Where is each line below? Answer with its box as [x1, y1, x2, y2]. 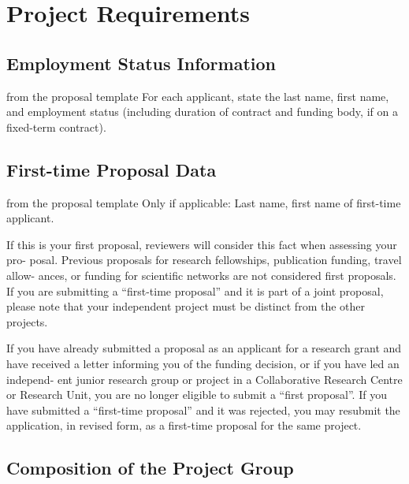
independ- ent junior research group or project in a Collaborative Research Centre [6, 370, 403, 387]
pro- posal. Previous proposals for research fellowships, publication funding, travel [6, 251, 402, 268]
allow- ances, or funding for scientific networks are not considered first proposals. [6, 266, 396, 283]
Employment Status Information [6, 50, 276, 75]
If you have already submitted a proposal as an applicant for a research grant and [6, 340, 402, 356]
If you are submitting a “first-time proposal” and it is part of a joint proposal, [6, 282, 384, 299]
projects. [6, 313, 48, 329]
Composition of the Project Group [6, 456, 294, 480]
